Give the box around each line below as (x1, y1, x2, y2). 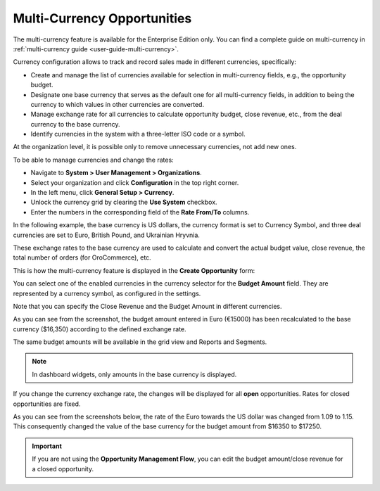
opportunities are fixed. (13, 400, 81, 408)
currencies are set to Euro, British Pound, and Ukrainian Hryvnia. (13, 231, 201, 239)
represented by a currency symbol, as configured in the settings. (13, 289, 201, 298)
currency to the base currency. (30, 120, 120, 128)
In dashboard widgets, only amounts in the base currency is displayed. (32, 370, 237, 378)
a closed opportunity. (32, 464, 94, 473)
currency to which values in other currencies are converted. (30, 100, 204, 108)
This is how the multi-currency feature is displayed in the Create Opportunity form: (13, 266, 255, 274)
